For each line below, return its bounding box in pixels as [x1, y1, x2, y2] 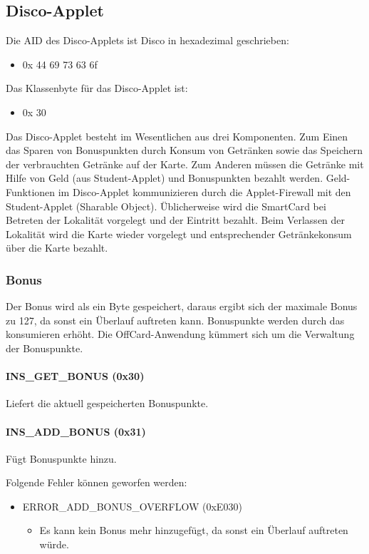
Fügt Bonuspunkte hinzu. [6, 451, 117, 466]
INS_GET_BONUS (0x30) [6, 369, 145, 384]
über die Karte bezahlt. [6, 240, 108, 255]
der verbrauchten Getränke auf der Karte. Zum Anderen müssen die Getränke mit [6, 156, 364, 171]
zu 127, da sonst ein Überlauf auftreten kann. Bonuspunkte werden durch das [6, 312, 345, 327]
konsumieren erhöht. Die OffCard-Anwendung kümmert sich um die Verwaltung [6, 327, 355, 342]
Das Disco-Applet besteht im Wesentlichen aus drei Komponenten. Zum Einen [6, 128, 348, 143]
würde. [39, 537, 69, 552]
